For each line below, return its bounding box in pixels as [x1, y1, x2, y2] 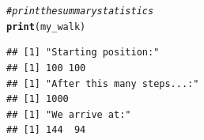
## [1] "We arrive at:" [6, 108, 131, 120]
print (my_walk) [6, 21, 86, 32]
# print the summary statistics [6, 6, 154, 17]
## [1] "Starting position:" [6, 47, 160, 59]
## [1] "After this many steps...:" [6, 78, 199, 89]
